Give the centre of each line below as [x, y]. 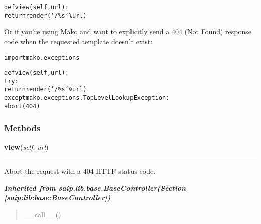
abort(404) [22, 106]
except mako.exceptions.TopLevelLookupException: [87, 98]
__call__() [42, 215]
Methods [22, 128]
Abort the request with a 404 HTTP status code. [80, 171]
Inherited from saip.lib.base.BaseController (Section [95, 188]
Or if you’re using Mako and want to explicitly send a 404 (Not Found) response [128, 31]
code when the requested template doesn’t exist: [78, 41]
